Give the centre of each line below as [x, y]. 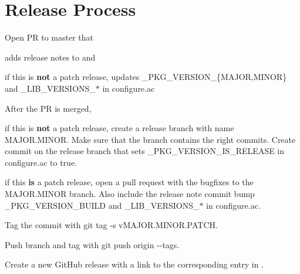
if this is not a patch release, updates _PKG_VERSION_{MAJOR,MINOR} [146, 77]
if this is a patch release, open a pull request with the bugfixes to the [129, 182]
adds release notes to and [50, 57]
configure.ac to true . [41, 162]
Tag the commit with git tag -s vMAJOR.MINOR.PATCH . [111, 225]
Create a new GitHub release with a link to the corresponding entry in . [134, 264]
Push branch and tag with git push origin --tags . [92, 244]
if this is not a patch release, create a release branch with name [119, 128]
